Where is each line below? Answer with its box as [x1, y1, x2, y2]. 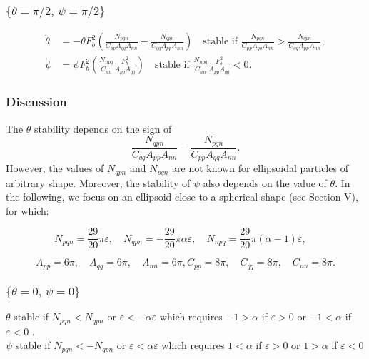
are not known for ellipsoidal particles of [172, 161, 348, 176]
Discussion [6, 93, 67, 111]
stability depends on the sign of [34, 121, 172, 136]
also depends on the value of [203, 175, 327, 190]
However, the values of [6, 161, 104, 176]
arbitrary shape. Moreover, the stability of [6, 175, 191, 190]
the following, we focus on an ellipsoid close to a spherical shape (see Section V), [6, 189, 358, 204]
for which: [6, 203, 49, 218]
